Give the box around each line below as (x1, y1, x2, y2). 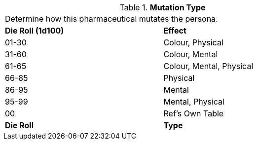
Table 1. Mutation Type (119, 2, 206, 12)
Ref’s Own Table (163, 108, 224, 118)
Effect (163, 26, 186, 36)
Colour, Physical (163, 37, 223, 47)
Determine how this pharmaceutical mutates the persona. (5, 14, 218, 24)
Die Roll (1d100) (5, 26, 64, 36)
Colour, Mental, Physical (163, 61, 254, 71)
